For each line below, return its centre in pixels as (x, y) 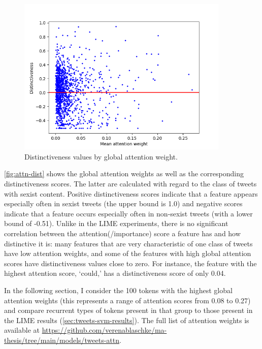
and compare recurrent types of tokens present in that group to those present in (128, 310)
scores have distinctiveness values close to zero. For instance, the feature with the (130, 263)
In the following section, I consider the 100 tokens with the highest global (118, 290)
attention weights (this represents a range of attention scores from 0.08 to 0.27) (127, 300)
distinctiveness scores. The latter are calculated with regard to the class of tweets (130, 183)
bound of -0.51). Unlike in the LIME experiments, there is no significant (116, 223)
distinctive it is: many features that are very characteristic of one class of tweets (128, 243)
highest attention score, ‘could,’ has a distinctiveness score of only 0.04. (115, 273)
